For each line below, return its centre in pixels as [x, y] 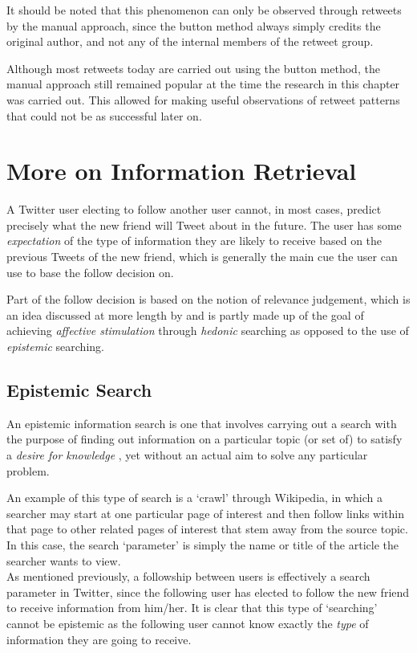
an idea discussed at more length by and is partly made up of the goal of [185, 314]
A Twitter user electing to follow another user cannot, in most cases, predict [194, 209]
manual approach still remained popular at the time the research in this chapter [203, 84]
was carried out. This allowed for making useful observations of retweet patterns [203, 99]
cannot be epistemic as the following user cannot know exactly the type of [188, 623]
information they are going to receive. [99, 639]
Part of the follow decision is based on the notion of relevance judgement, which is [208, 299]
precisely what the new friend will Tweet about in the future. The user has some [204, 224]
